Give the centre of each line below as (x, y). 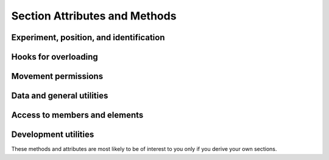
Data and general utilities (60, 96)
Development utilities (53, 135)
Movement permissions (57, 76)
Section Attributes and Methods (94, 16)
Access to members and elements (77, 115)
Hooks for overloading (55, 57)
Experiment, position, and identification (88, 37)
